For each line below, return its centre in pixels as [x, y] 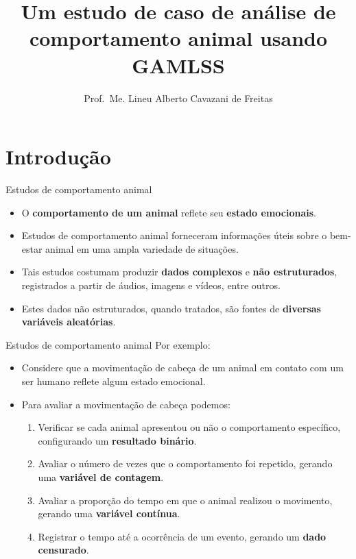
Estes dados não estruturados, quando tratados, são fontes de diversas [171, 308]
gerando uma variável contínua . [109, 513]
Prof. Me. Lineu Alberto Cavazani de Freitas [178, 98]
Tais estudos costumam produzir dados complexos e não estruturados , [179, 272]
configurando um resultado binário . [117, 440]
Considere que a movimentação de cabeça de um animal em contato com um [182, 368]
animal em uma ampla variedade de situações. [142, 248]
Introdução [58, 157]
